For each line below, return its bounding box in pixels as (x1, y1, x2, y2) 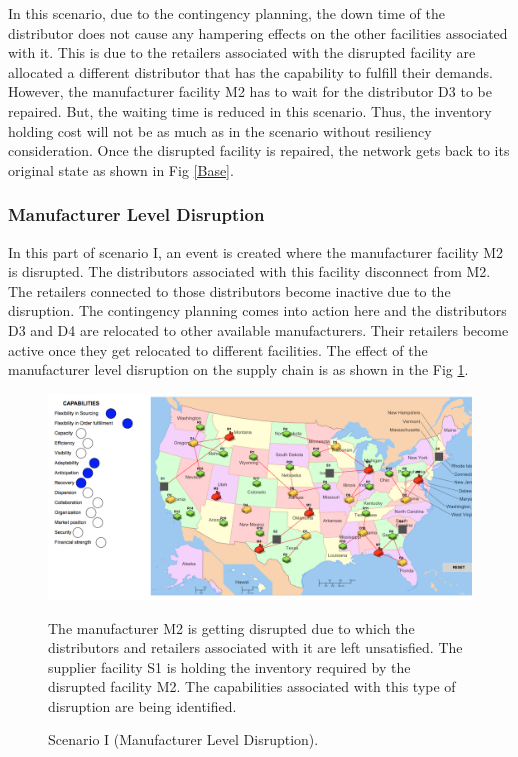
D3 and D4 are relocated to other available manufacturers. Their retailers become (8, 319, 509, 340)
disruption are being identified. (48, 695, 237, 716)
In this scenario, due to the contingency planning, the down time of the (8, 3, 445, 23)
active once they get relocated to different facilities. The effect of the (8, 339, 428, 360)
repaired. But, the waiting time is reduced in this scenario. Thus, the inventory (8, 100, 492, 121)
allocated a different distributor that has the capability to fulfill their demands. (8, 61, 494, 82)
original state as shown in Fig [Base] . (8, 159, 234, 180)
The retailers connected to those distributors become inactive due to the (8, 280, 451, 301)
